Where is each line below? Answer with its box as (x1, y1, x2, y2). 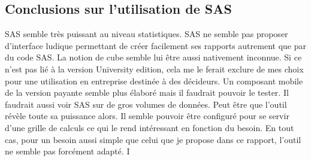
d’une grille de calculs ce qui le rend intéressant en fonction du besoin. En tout (5, 121, 294, 133)
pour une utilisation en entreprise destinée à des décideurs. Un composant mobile (5, 74, 303, 87)
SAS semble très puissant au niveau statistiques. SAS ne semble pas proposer (5, 28, 288, 40)
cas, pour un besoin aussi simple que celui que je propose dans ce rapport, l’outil (5, 133, 301, 145)
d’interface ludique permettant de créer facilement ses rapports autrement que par (5, 39, 306, 51)
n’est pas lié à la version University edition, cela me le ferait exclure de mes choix (5, 62, 304, 75)
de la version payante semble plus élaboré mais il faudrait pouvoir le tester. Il (5, 86, 289, 99)
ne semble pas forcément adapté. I (5, 145, 130, 157)
